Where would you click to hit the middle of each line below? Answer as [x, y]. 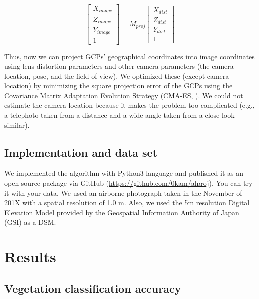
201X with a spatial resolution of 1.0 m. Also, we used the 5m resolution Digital [127, 202]
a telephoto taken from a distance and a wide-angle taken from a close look [119, 115]
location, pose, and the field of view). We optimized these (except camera [117, 76]
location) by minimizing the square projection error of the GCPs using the [118, 86]
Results [30, 257]
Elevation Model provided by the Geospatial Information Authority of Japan [122, 212]
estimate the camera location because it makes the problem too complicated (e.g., [129, 105]
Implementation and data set [81, 152]
